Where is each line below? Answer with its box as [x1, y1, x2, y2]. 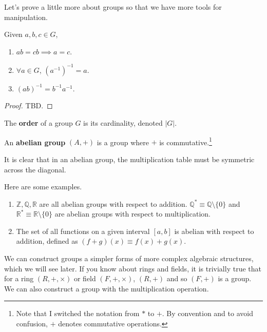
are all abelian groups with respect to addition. [39, 198, 187, 209]
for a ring [4, 273, 34, 284]
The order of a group [4, 118, 73, 128]
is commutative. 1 [159, 135, 212, 147]
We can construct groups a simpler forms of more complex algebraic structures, [4, 253, 254, 264]
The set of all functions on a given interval [16, 225, 150, 236]
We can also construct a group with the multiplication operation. [4, 283, 209, 294]
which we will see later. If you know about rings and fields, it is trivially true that [4, 263, 261, 274]
